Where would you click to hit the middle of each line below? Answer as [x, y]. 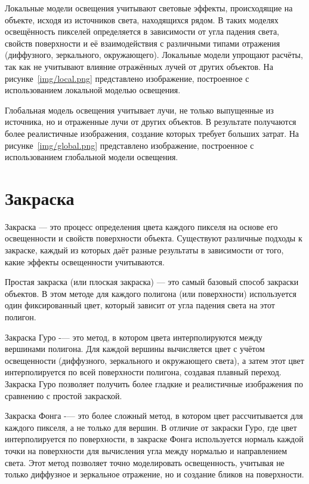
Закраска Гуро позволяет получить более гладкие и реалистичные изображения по [154, 383]
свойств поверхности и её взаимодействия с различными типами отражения [143, 43]
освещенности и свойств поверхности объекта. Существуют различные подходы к [154, 238]
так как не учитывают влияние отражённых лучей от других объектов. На [139, 66]
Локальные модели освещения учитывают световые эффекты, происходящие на [149, 8]
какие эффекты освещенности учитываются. [85, 261]
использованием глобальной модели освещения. [92, 157]
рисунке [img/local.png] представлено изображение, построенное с [127, 78]
